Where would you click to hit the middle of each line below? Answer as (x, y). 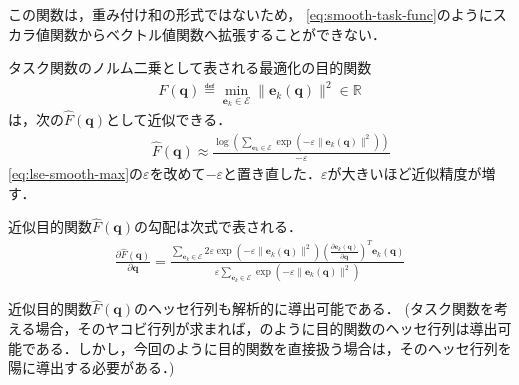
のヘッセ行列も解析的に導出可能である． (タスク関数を (313, 308)
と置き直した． (272, 172)
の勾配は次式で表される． (217, 226)
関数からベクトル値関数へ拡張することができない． (217, 33)
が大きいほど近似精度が (404, 172)
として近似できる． (168, 119)
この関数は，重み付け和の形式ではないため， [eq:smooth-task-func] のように (250, 14)
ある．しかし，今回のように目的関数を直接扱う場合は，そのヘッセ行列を (273, 347)
